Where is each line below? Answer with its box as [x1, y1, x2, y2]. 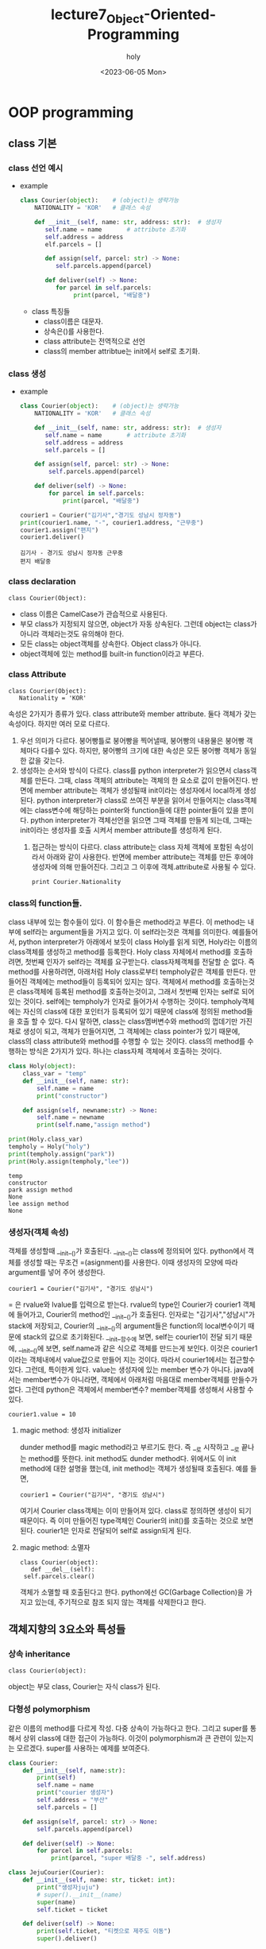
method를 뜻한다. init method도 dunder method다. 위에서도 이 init [28, 1453, 237, 1463]
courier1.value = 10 [8, 1410, 77, 1418]
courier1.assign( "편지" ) [19, 526, 99, 534]
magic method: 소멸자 [19, 1542, 91, 1552]
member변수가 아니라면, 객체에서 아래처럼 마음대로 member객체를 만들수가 [22, 1374, 258, 1384]
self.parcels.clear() [23, 1572, 95, 1580]
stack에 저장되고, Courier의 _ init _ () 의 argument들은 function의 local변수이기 [8, 1321, 246, 1332]
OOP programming [8, 103, 134, 121]
